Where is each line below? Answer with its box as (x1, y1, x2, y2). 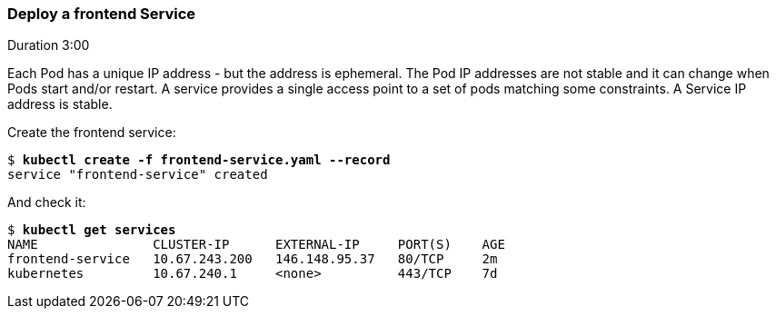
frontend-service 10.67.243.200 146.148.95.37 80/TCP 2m (7, 252, 498, 267)
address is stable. (7, 96, 113, 113)
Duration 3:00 (7, 37, 90, 54)
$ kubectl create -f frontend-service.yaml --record (7, 153, 391, 168)
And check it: (7, 194, 86, 211)
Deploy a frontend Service (7, 5, 196, 23)
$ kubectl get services (7, 222, 176, 238)
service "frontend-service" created (7, 167, 268, 183)
